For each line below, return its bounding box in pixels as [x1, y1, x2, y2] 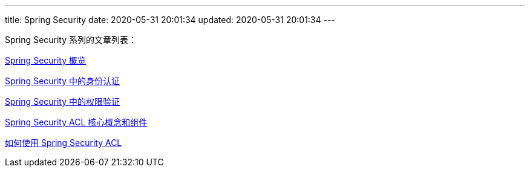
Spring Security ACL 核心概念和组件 [5, 117, 148, 127]
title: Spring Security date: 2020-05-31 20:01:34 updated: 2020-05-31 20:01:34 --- [5, 15, 335, 25]
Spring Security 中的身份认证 [5, 76, 120, 86]
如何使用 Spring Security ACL [5, 137, 122, 148]
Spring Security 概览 [5, 55, 87, 65]
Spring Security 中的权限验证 [5, 96, 120, 107]
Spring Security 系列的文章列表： [5, 35, 137, 45]
